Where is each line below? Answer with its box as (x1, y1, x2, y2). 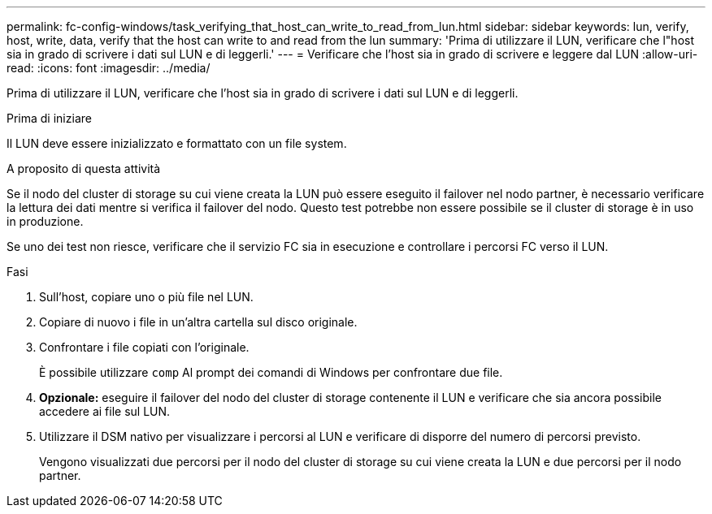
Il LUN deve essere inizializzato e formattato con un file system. (7, 136, 347, 150)
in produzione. (7, 214, 84, 228)
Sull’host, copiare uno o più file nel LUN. (39, 290, 254, 304)
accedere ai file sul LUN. (39, 404, 171, 418)
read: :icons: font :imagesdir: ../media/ (7, 61, 211, 75)
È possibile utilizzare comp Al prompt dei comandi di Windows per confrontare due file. (39, 365, 503, 379)
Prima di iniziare (7, 111, 92, 125)
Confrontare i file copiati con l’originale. (39, 340, 250, 354)
